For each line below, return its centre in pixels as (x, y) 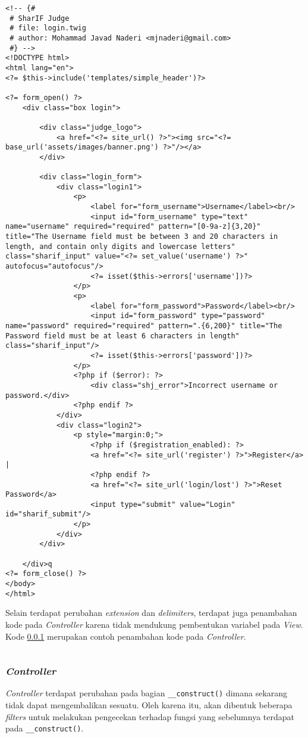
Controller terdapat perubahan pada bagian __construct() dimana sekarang (147, 693)
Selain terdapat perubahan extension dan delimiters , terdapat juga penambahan (151, 613)
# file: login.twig (48, 28)
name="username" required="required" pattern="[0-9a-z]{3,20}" (133, 227)
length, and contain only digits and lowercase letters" (120, 246)
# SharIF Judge (40, 18)
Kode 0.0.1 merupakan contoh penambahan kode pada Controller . (126, 636)
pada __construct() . (45, 728)
